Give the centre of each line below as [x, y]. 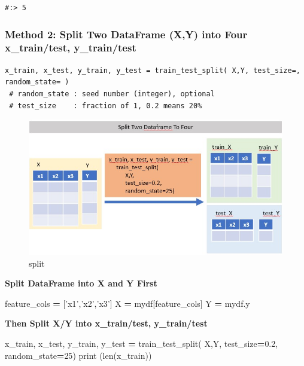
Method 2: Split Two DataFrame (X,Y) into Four [126, 34]
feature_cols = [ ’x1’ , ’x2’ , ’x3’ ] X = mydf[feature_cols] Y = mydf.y [127, 303]
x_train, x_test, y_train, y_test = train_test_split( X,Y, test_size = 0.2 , [142, 343]
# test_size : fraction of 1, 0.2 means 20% [106, 106]
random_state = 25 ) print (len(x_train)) [78, 355]
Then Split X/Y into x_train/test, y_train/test [106, 323]
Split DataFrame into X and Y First [81, 283]
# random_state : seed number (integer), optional [112, 94]
